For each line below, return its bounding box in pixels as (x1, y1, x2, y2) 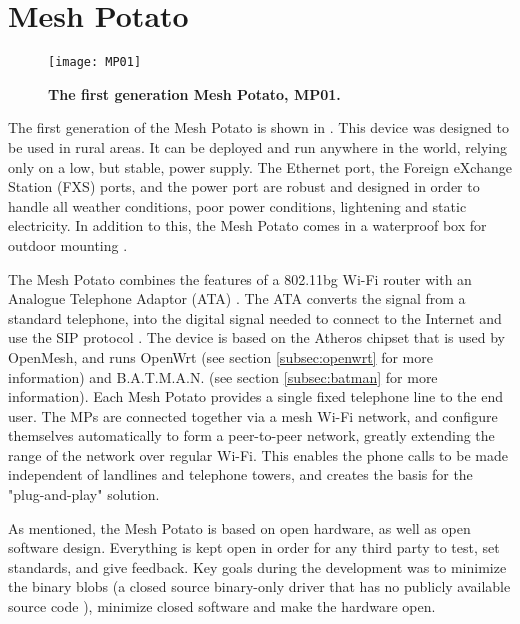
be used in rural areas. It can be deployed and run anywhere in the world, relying (8, 136, 508, 157)
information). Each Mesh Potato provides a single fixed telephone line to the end (8, 386, 503, 407)
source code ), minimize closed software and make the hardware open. (8, 596, 436, 617)
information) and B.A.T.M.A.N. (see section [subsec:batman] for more (8, 366, 438, 387)
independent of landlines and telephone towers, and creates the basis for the (8, 464, 473, 485)
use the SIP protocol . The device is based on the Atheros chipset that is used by (8, 327, 505, 348)
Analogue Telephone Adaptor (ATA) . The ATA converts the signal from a (8, 288, 466, 309)
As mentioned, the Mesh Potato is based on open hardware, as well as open (8, 517, 471, 538)
